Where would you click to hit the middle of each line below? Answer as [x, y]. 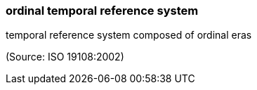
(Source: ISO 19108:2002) [65, 57]
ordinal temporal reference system [102, 11]
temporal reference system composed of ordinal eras [129, 35]
